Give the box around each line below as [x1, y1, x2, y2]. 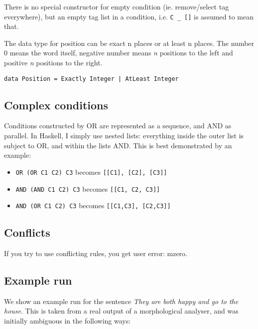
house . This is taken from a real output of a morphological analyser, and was [4, 306, 239, 316]
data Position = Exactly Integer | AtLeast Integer [4, 75, 179, 82]
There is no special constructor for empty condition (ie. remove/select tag [4, 1, 229, 11]
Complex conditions [4, 97, 109, 112]
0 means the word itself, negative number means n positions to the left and [4, 47, 233, 58]
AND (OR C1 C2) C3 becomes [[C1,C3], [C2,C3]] [15, 200, 171, 211]
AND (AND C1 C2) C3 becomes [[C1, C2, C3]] [15, 183, 160, 194]
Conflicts [4, 225, 50, 240]
